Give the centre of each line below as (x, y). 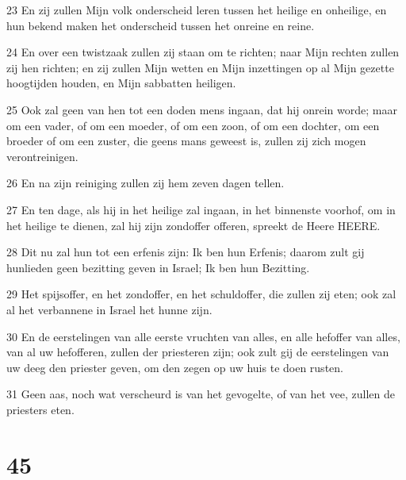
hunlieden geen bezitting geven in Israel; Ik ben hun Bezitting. (158, 267)
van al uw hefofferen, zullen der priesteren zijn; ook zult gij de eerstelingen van (198, 352)
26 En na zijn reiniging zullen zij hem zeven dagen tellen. (146, 183)
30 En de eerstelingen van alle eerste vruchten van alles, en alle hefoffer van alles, (203, 336)
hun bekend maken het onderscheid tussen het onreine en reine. (161, 25)
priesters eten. (40, 409)
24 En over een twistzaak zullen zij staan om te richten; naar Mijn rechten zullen (203, 52)
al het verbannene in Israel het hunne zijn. (109, 309)
